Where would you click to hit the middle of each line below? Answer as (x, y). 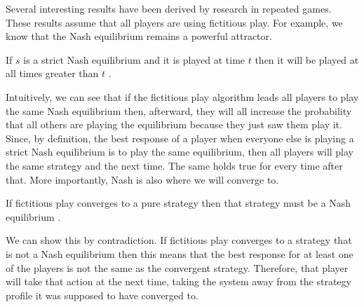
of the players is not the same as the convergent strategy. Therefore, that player (177, 267)
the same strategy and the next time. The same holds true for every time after (174, 165)
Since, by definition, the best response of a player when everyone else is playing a (180, 138)
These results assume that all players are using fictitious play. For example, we (174, 22)
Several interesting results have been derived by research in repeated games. (169, 8)
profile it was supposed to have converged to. (102, 295)
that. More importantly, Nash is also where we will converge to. (142, 179)
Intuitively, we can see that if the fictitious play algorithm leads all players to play (182, 96)
